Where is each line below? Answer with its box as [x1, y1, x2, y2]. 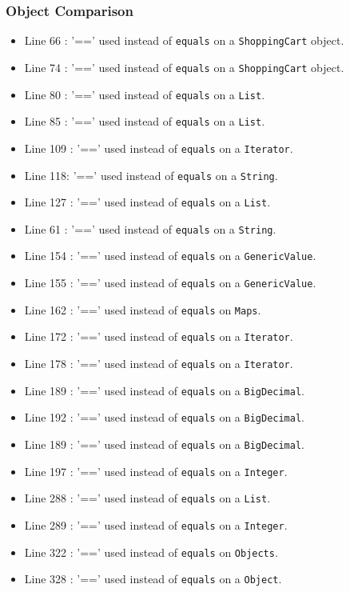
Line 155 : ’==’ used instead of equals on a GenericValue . [24, 274, 316, 291]
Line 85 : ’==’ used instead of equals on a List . [24, 113, 265, 130]
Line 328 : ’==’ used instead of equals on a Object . [24, 570, 282, 587]
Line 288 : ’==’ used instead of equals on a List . [24, 490, 271, 506]
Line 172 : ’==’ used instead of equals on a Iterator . [24, 328, 293, 345]
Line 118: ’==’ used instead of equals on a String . [24, 166, 278, 183]
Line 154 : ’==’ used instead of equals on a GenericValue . [24, 247, 316, 264]
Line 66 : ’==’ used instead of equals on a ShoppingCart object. [24, 32, 344, 49]
